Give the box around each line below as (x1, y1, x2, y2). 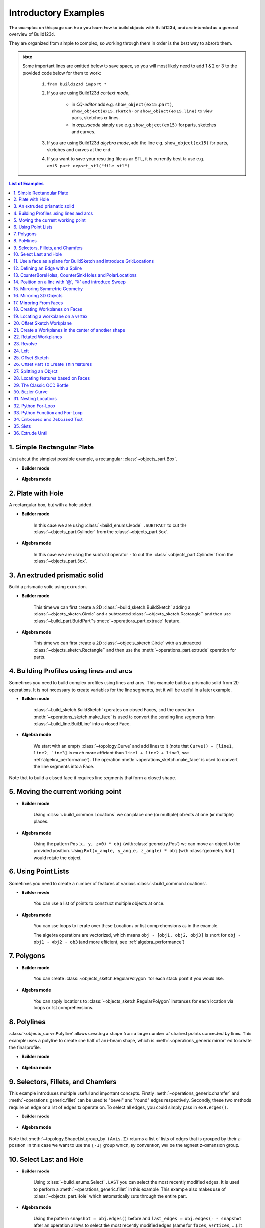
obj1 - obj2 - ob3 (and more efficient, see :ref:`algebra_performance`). (33, 939, 186, 945)
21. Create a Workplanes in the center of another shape (13, 327, 125, 333)
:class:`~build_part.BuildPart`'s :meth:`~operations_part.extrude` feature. (33, 618, 181, 624)
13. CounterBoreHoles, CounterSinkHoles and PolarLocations (13, 272, 137, 278)
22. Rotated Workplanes (13, 334, 62, 340)
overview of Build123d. (9, 31, 55, 37)
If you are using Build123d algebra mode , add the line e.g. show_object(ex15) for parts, (47, 140, 229, 146)
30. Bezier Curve (13, 389, 48, 395)
